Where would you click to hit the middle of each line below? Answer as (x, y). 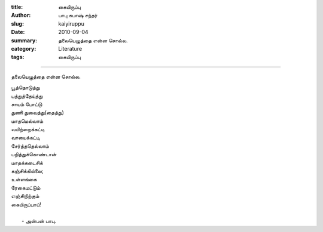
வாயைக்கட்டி (25, 138)
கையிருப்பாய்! (26, 204)
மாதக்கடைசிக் (27, 163)
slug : (17, 23)
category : (24, 48)
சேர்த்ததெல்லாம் (30, 146)
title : (17, 7)
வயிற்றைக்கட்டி (28, 129)
